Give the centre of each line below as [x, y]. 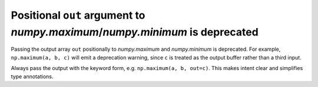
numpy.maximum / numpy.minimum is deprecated [135, 32]
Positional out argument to [78, 15]
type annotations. [32, 76]
